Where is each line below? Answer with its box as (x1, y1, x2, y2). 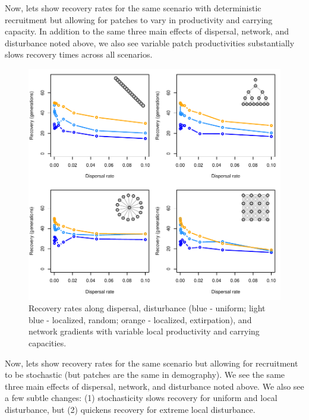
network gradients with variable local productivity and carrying (29, 325, 260, 337)
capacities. (29, 337, 67, 349)
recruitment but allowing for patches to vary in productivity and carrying (5, 13, 273, 26)
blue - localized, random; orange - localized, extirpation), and (29, 313, 252, 326)
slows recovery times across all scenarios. (5, 48, 153, 61)
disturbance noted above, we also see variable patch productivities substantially (5, 36, 295, 49)
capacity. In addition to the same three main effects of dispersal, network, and (5, 25, 289, 37)
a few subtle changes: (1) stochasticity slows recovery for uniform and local (5, 391, 278, 404)
